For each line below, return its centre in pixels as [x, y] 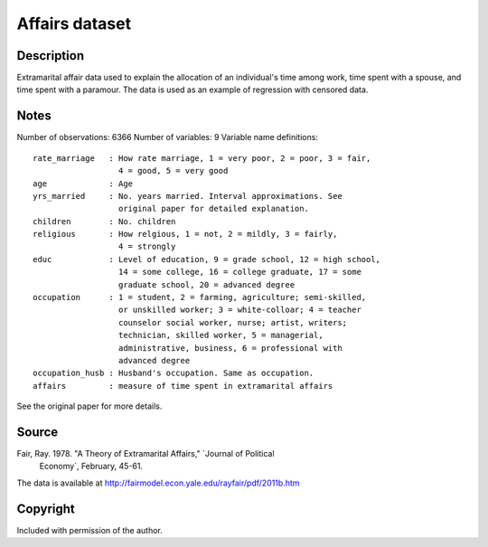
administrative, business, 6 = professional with [230, 348]
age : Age [83, 184]
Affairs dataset [74, 24]
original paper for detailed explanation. [213, 209]
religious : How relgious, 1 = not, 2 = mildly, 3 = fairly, [185, 234]
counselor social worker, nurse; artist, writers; [233, 322]
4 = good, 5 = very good [173, 171]
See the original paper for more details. [89, 406]
